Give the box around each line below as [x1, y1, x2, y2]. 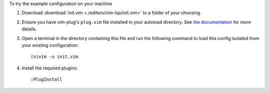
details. [21, 26, 37, 32]
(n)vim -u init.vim [30, 54, 78, 59]
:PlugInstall [30, 76, 62, 82]
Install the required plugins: [21, 65, 78, 71]
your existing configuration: [21, 42, 78, 48]
